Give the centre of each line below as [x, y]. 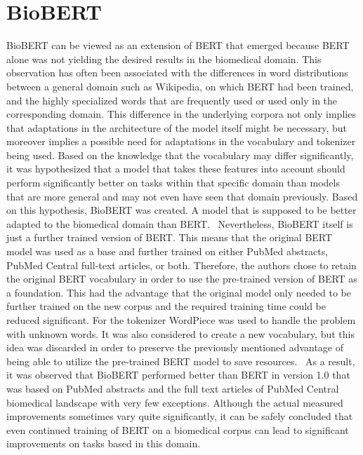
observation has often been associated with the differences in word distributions [177, 73]
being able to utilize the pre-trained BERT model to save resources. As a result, [181, 361]
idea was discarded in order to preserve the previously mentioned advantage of [175, 347]
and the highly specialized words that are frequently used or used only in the [172, 100]
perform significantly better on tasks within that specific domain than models [173, 183]
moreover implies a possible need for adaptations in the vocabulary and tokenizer [181, 141]
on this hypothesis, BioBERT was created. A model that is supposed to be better [181, 210]
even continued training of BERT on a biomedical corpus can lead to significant [178, 429]
